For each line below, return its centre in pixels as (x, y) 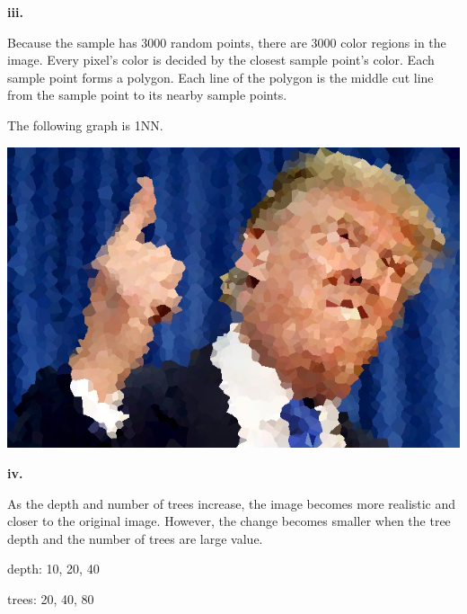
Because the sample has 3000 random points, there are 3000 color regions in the (227, 42)
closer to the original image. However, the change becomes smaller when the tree (229, 521)
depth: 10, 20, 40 (53, 569)
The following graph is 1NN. (85, 125)
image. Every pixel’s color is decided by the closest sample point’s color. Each (221, 60)
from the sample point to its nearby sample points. (147, 95)
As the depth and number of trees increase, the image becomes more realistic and (232, 503)
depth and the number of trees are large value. (135, 538)
